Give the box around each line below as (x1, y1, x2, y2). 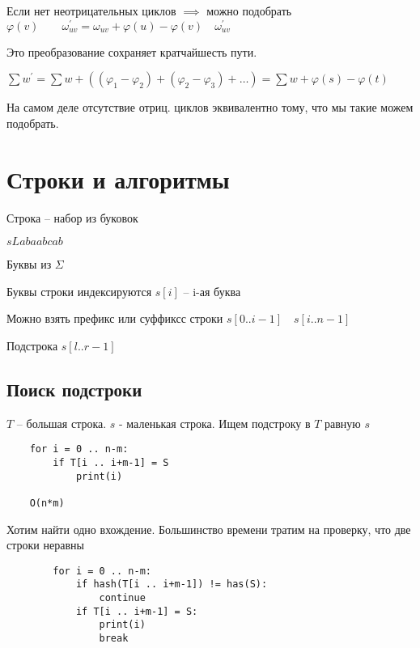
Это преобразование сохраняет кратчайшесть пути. (6, 43, 257, 60)
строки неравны (6, 536, 84, 553)
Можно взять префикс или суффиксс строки (6, 310, 223, 327)
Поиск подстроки (6, 376, 142, 401)
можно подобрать (206, 2, 292, 19)
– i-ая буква (183, 282, 241, 299)
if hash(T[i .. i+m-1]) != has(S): (75, 578, 268, 591)
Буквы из (6, 256, 52, 273)
